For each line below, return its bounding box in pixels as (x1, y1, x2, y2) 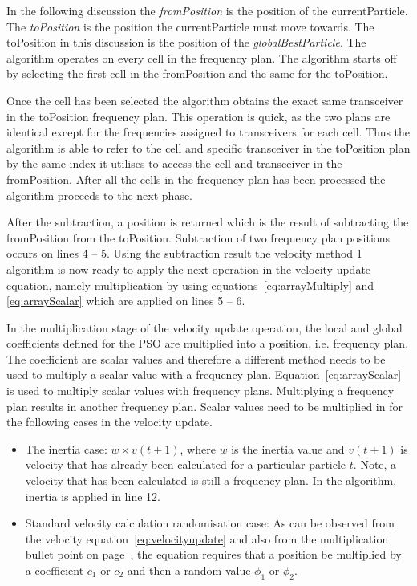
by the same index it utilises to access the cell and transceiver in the (6, 155, 342, 172)
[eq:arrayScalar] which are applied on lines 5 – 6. (6, 292, 245, 309)
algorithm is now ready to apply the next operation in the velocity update (6, 260, 371, 277)
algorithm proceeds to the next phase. (6, 186, 193, 203)
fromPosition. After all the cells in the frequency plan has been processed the (6, 170, 386, 187)
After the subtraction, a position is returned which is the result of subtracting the (6, 214, 409, 230)
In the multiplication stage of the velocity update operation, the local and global (6, 319, 403, 336)
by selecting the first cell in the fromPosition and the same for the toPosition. (6, 65, 388, 82)
